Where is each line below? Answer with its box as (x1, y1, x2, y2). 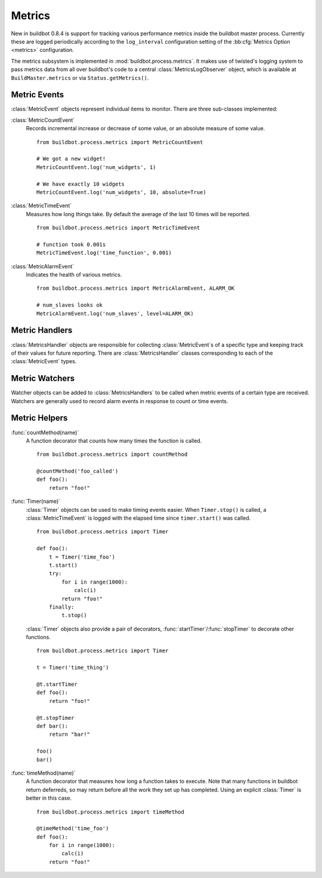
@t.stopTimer (36, 714, 75, 721)
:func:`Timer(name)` (11, 498, 61, 505)
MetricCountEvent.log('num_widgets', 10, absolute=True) (36, 189, 207, 195)
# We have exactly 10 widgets (36, 180, 125, 188)
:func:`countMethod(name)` (11, 429, 79, 436)
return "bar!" (48, 731, 91, 738)
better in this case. (26, 794, 72, 802)
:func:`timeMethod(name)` (11, 769, 76, 776)
